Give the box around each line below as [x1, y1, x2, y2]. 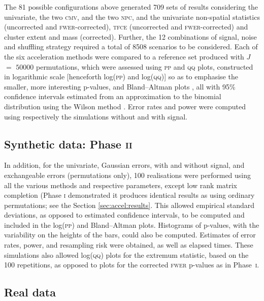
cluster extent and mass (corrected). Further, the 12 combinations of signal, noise [4, 31, 257, 42]
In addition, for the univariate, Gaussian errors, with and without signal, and [4, 160, 245, 170]
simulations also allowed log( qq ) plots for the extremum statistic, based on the [4, 249, 249, 260]
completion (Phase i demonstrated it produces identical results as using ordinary [4, 190, 255, 200]
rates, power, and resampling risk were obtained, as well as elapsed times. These [4, 239, 253, 250]
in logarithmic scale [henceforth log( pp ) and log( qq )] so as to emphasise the [4, 71, 238, 82]
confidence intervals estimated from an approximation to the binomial [4, 91, 221, 102]
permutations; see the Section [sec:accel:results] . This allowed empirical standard [4, 199, 255, 210]
